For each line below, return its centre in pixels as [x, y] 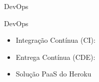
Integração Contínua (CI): [55, 40]
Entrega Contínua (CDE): [55, 57]
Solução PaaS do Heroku [53, 74]
